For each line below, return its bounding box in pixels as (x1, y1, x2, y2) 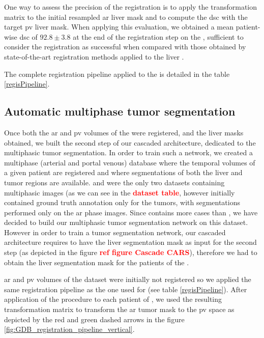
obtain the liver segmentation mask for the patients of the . (4, 257, 189, 267)
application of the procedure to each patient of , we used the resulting (4, 294, 222, 304)
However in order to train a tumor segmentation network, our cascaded (4, 227, 226, 237)
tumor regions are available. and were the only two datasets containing (4, 177, 225, 187)
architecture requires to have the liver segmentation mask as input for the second (4, 237, 257, 247)
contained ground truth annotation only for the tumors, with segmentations (4, 197, 241, 208)
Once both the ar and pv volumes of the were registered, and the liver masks (4, 127, 244, 137)
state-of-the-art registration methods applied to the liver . (4, 51, 184, 62)
